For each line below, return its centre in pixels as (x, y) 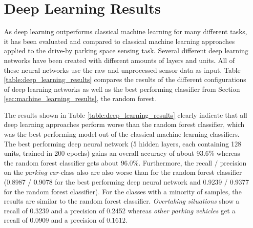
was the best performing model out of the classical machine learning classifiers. (122, 134)
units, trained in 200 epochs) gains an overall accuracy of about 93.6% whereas (122, 153)
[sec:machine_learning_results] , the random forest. (80, 98)
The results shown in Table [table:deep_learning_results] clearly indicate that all (126, 114)
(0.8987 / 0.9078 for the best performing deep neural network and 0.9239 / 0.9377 (126, 182)
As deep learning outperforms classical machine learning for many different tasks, (126, 31)
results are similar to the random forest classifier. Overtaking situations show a (122, 201)
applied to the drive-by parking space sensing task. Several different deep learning (126, 51)
